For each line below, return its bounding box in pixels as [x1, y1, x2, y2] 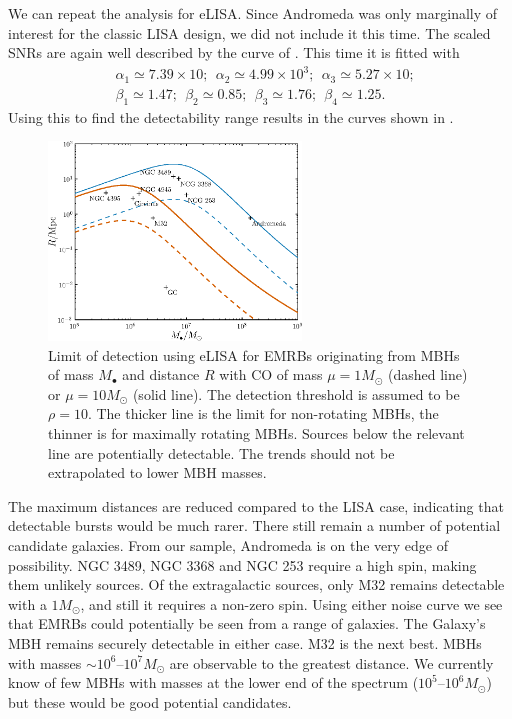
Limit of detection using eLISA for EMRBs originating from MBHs [48, 344, 460, 365]
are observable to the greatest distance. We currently [169, 652, 494, 673]
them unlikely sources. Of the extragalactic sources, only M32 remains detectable [8, 574, 505, 595]
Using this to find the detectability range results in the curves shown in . [8, 106, 454, 127]
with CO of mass [219, 364, 323, 385]
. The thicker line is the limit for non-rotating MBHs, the [87, 403, 439, 424]
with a [8, 593, 47, 614]
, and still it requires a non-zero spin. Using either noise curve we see [80, 593, 503, 614]
